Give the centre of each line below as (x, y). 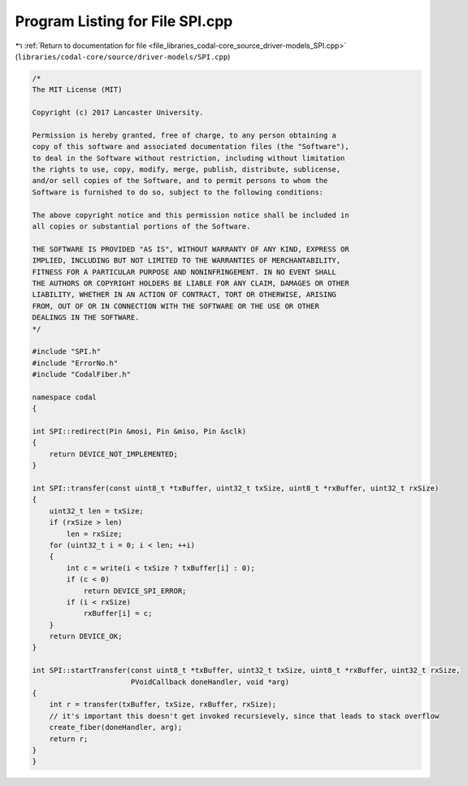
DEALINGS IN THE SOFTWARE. (86, 318)
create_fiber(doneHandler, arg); (116, 727)
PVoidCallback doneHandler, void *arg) (210, 682)
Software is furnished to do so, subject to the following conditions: (178, 192)
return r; (69, 739)
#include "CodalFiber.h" (82, 375)
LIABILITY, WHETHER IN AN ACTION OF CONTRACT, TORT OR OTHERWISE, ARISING (184, 295)
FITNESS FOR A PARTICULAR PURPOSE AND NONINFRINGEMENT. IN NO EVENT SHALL (184, 272)
